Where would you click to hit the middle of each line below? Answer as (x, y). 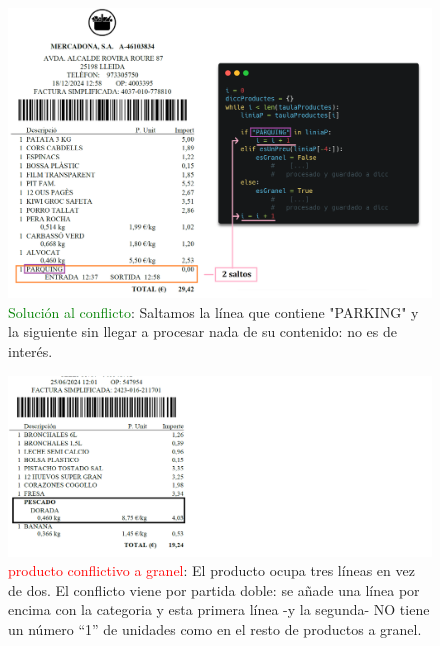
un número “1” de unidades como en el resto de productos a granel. (215, 628)
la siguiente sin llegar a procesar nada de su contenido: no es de (202, 331)
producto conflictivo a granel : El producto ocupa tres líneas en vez (211, 570)
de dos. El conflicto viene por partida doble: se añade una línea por (214, 589)
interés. (30, 351)
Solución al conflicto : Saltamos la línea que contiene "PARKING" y (213, 311)
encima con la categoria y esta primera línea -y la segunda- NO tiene (219, 609)
